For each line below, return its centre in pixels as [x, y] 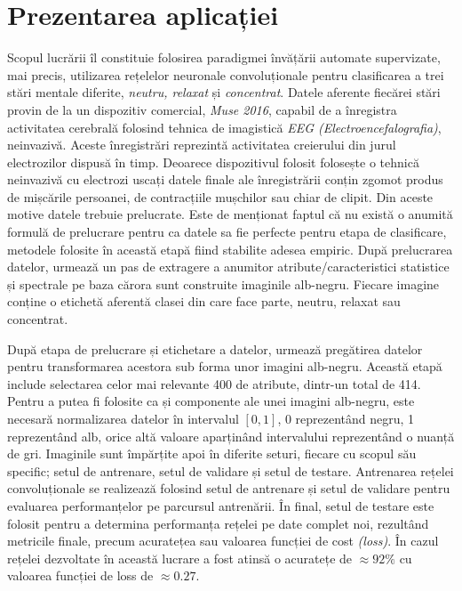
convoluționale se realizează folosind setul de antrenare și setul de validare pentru [229, 488]
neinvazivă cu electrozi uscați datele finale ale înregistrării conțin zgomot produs [225, 179]
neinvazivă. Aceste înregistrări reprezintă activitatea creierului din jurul [202, 145]
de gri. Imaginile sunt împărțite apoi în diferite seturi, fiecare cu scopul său [212, 453]
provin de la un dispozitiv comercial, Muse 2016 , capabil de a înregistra [202, 109]
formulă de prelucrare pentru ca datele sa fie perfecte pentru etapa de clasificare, [227, 232]
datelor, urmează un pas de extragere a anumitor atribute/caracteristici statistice [228, 267]
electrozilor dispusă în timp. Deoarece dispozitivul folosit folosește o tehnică [213, 162]
